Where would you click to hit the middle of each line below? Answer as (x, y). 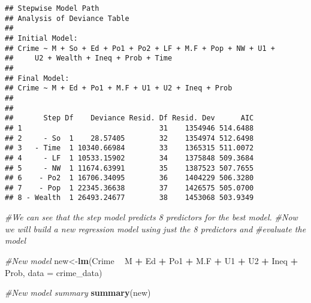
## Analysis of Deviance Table (67, 18)
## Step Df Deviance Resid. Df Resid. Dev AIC (129, 118)
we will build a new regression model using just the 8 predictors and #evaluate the (155, 228)
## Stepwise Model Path (52, 8)
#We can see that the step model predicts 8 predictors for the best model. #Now (151, 217)
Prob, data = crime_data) (54, 272)
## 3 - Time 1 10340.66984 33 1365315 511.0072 (129, 148)
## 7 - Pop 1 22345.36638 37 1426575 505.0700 (129, 188)
